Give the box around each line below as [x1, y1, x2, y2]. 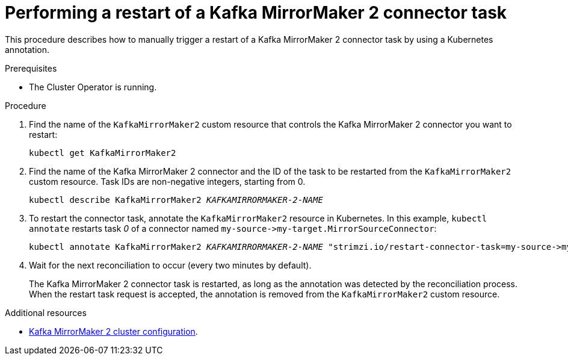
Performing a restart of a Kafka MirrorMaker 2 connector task [5, 2, 507, 23]
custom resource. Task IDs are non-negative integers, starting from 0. [29, 176, 306, 187]
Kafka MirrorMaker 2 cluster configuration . [29, 326, 198, 337]
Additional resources [5, 307, 87, 318]
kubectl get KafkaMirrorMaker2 [29, 147, 176, 158]
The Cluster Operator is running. [29, 81, 157, 92]
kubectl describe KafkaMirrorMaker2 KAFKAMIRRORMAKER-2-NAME [29, 194, 323, 205]
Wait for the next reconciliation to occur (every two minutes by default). [29, 259, 312, 270]
